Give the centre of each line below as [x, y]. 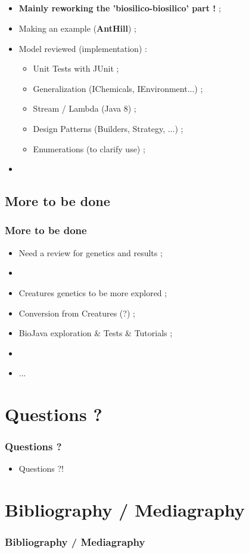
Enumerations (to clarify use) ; [89, 148]
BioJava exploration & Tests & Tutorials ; [96, 333]
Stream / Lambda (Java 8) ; [85, 108]
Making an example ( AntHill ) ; [78, 28]
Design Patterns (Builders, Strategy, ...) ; [108, 128]
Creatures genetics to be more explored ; [93, 292]
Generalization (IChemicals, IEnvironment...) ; [118, 88]
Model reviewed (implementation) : [83, 48]
